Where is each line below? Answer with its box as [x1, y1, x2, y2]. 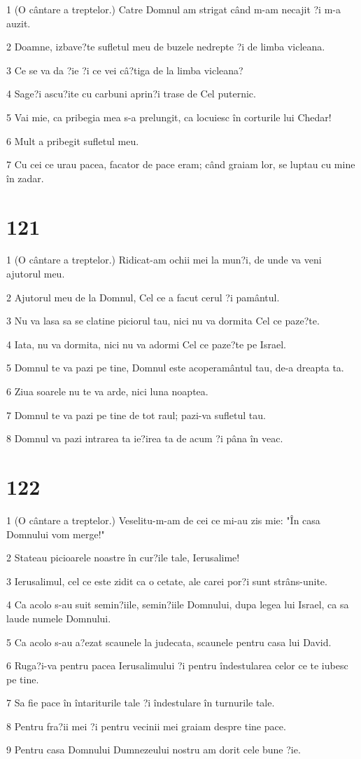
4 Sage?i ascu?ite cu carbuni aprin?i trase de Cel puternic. [6, 86, 256, 101]
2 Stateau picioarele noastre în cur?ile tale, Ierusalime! [6, 550, 240, 565]
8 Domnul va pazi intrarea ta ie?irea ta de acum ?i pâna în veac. [6, 431, 283, 446]
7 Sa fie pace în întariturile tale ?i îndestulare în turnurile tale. [6, 695, 275, 710]
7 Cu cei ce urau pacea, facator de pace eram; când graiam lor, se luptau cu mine [6, 157, 355, 172]
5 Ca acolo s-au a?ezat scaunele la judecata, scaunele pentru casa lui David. [6, 634, 332, 649]
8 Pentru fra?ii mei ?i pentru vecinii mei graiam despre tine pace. [6, 718, 286, 733]
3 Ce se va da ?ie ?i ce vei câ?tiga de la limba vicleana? [6, 62, 243, 77]
